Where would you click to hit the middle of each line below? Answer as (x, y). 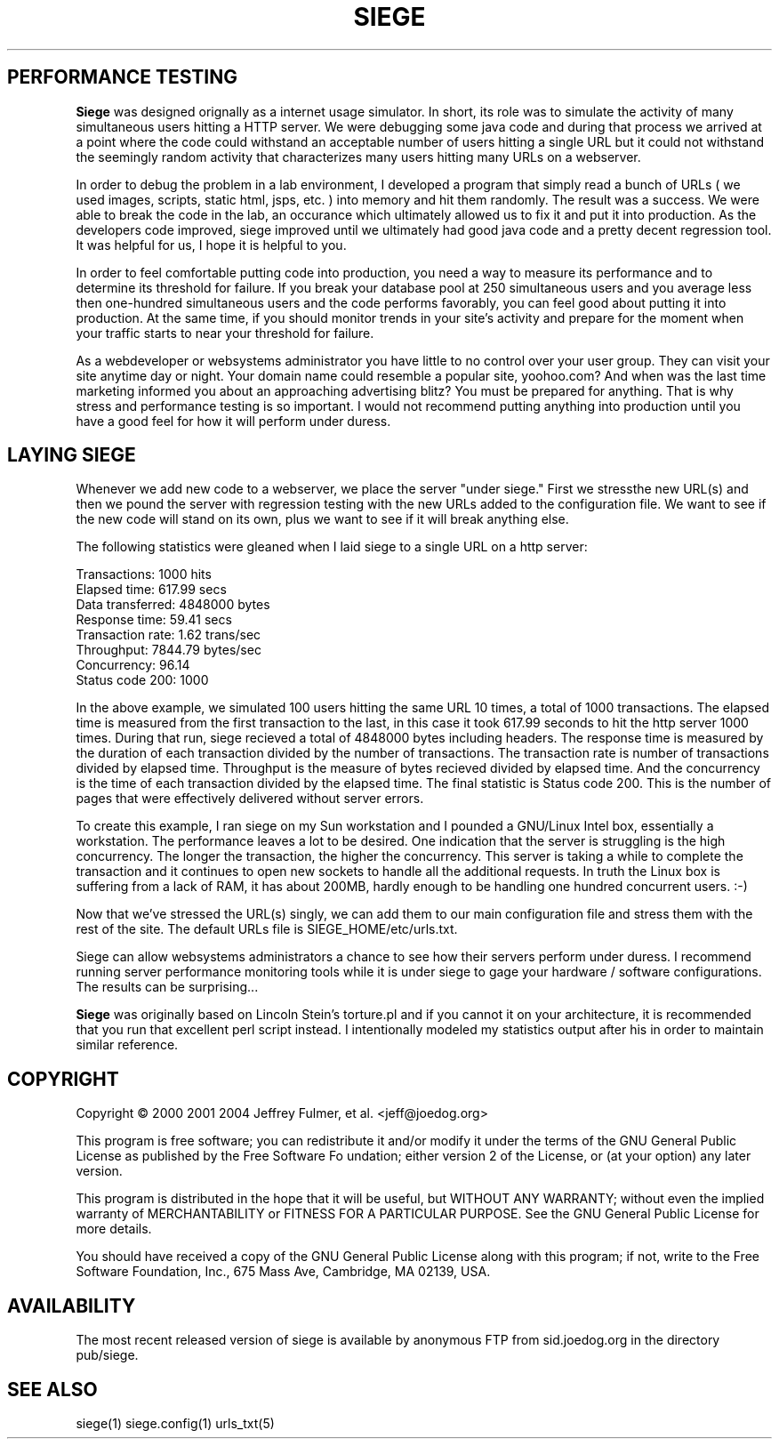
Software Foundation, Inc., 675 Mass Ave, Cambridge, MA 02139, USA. (283, 1272)
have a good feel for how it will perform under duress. (233, 421)
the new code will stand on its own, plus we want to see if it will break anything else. (322, 519)
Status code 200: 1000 (142, 680)
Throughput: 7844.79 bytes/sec (169, 650)
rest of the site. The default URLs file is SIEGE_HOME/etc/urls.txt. (267, 929)
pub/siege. (107, 1355)
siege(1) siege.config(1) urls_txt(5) (175, 1423)
